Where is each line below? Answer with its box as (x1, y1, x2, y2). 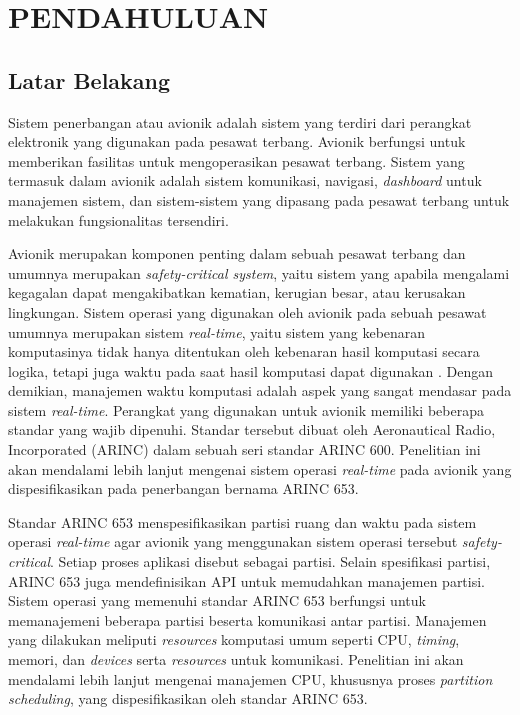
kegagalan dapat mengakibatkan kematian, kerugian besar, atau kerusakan (8, 282, 466, 303)
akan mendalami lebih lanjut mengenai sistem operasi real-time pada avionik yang (8, 458, 512, 479)
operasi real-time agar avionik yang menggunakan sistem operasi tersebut (8, 531, 458, 552)
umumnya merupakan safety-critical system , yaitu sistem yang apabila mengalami (8, 262, 510, 283)
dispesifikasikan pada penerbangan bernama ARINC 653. (8, 478, 359, 499)
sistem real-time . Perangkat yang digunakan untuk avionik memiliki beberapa (8, 399, 484, 420)
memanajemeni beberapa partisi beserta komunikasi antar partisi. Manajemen (8, 609, 487, 630)
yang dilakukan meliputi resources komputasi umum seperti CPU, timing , (8, 629, 460, 650)
